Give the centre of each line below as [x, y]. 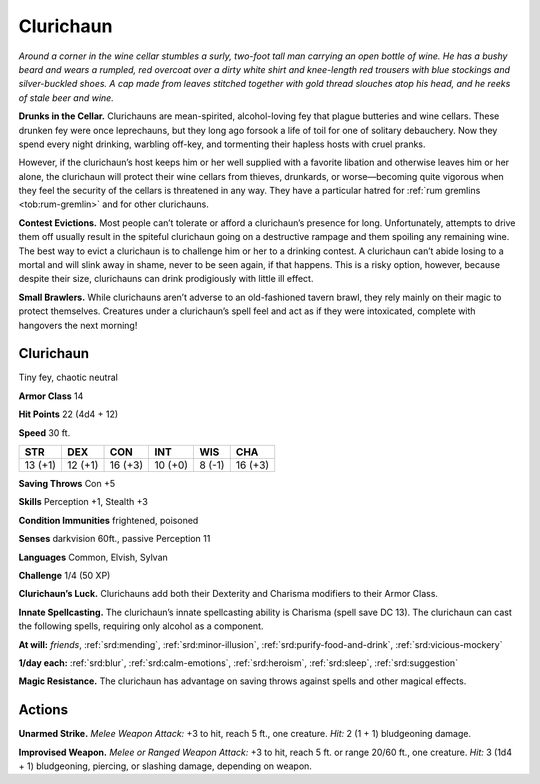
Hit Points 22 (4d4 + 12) [68, 414]
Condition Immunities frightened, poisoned [108, 520]
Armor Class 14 [51, 396]
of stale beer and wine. [66, 97]
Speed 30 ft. [44, 432]
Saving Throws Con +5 [67, 484]
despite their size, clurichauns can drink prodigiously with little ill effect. [166, 279]
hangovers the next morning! [78, 325]
